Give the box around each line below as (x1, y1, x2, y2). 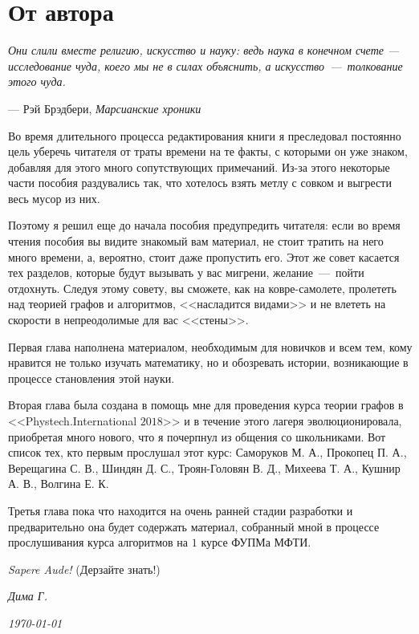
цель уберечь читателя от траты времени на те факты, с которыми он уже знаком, (8, 143, 408, 160)
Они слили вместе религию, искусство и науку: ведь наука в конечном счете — (8, 42, 400, 59)
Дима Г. (8, 587, 48, 604)
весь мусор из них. (8, 189, 100, 206)
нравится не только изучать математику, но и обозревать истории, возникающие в (8, 354, 409, 371)
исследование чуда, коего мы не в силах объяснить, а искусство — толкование (8, 57, 403, 74)
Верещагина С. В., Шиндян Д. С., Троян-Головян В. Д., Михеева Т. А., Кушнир (8, 459, 401, 476)
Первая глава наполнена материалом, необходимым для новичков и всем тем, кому (8, 338, 413, 355)
